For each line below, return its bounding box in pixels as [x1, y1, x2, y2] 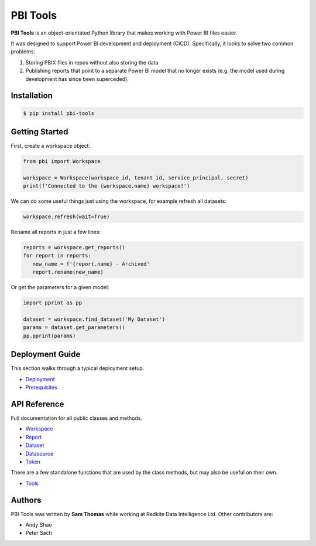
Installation [11, 91, 53, 101]
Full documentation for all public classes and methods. [11, 414, 143, 422]
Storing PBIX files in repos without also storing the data [25, 59, 159, 66]
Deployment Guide [11, 350, 81, 360]
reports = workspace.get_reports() [23, 244, 125, 251]
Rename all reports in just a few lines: [11, 229, 101, 236]
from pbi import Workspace [23, 158, 101, 164]
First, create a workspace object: [11, 143, 91, 149]
